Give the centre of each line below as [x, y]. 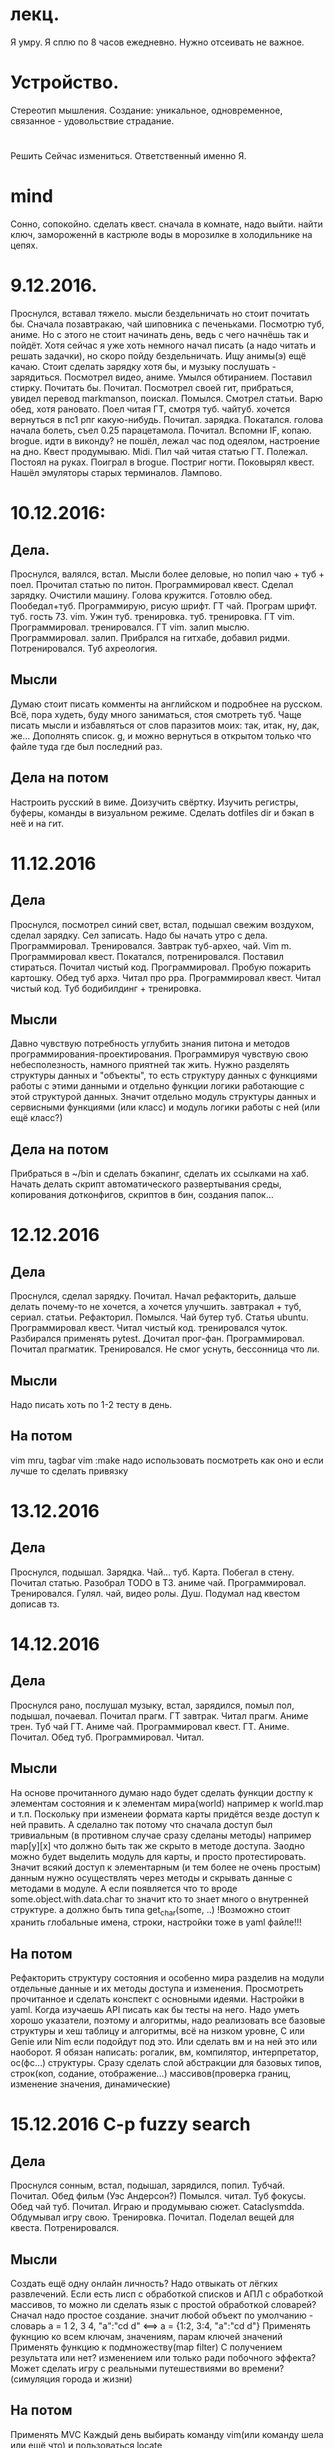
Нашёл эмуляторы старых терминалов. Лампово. [116, 472]
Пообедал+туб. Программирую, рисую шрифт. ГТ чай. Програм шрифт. [164, 605]
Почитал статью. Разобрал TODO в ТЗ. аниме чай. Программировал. [158, 1582]
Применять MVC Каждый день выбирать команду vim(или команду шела [167, 2434]
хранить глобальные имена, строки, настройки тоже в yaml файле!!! [156, 1922]
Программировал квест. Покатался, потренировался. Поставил [147, 956]
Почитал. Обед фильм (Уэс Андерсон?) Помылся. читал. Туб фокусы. [158, 2196]
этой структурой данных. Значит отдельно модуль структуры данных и [163, 1097]
